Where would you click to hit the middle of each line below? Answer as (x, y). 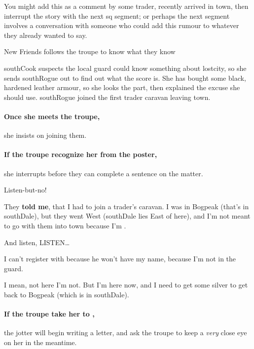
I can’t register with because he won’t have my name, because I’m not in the (120, 259)
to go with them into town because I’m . (65, 225)
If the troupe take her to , (49, 314)
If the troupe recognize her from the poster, (81, 154)
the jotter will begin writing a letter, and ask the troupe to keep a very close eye (126, 333)
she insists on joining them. (45, 135)
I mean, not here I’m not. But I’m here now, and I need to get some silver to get (126, 285)
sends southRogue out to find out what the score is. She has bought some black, (125, 78)
